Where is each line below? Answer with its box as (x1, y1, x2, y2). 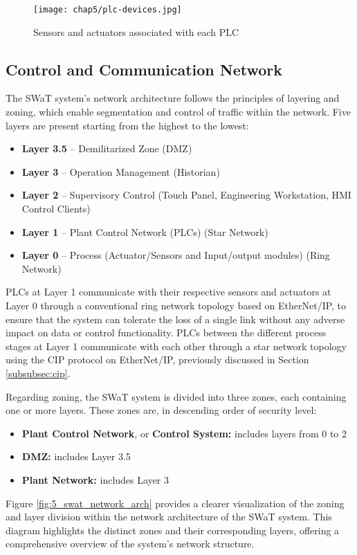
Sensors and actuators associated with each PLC (33, 24, 239, 39)
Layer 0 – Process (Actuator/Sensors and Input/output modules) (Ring (21, 248, 330, 262)
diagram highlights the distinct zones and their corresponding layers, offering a (6, 522, 340, 537)
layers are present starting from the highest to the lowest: (6, 118, 249, 132)
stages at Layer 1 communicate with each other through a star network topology (6, 338, 347, 353)
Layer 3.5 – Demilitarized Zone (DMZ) (21, 141, 192, 156)
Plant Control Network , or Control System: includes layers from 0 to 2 (21, 426, 347, 440)
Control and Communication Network (6, 58, 283, 80)
